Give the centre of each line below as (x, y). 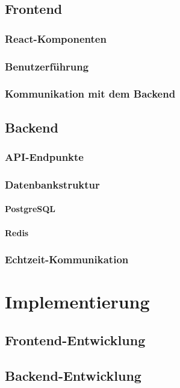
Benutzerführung (47, 66)
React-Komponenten (56, 38)
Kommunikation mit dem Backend (90, 94)
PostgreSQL (30, 209)
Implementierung (77, 302)
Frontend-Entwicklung (75, 339)
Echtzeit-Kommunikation (67, 259)
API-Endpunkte (44, 157)
